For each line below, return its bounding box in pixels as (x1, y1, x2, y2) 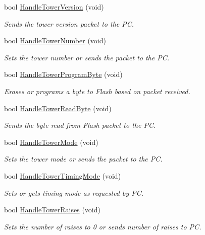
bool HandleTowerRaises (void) (4, 204, 100, 215)
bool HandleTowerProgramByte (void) (4, 69, 123, 80)
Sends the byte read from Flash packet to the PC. (4, 120, 156, 130)
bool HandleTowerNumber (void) (4, 35, 106, 46)
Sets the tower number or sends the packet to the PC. (4, 52, 170, 62)
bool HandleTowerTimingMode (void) (4, 170, 121, 181)
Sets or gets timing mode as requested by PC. (4, 187, 144, 198)
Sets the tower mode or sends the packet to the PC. (4, 153, 163, 164)
